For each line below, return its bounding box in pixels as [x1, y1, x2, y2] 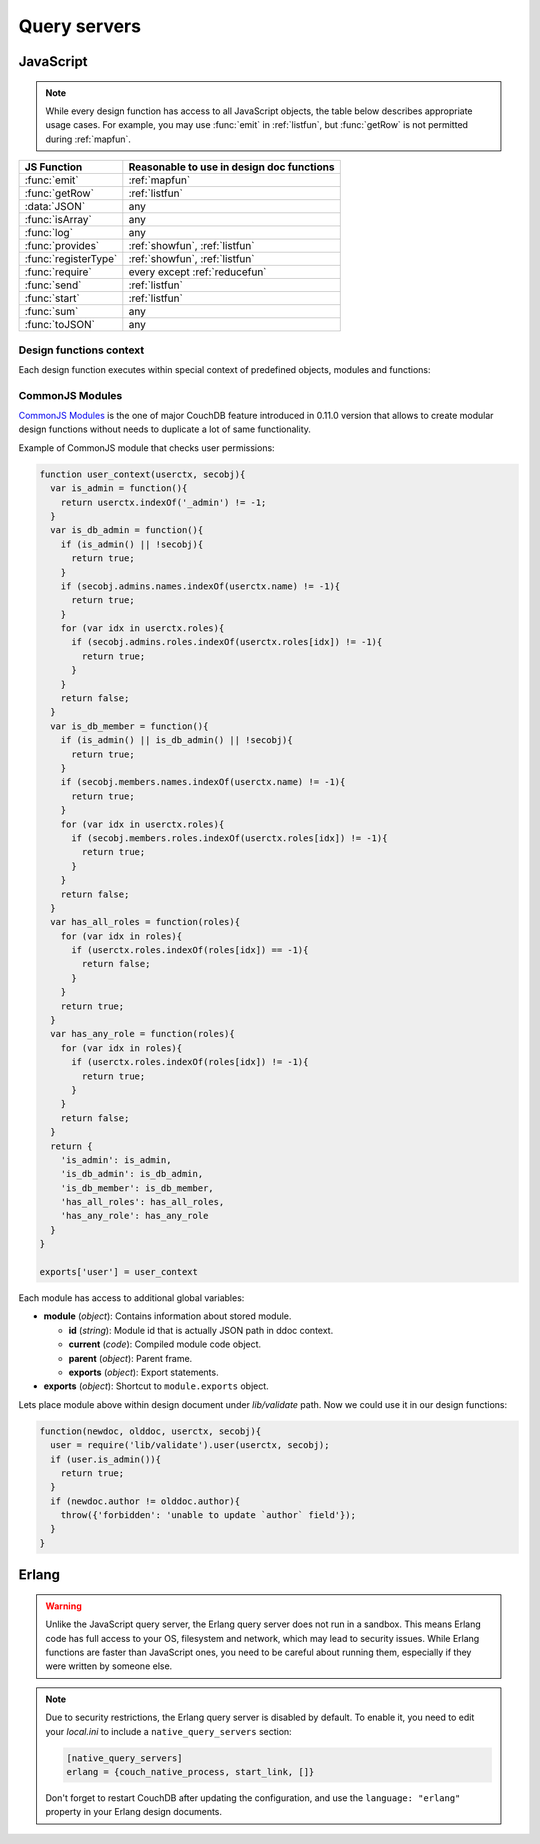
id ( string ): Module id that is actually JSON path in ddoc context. [68, 1324, 334, 1336]
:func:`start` [24, 291, 80, 305]
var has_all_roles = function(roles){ [50, 916, 240, 928]
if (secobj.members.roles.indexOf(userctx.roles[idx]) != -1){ [71, 832, 388, 844]
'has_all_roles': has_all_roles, [60, 1196, 225, 1208]
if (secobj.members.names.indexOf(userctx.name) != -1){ [60, 776, 346, 788]
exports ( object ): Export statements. [68, 1366, 219, 1378]
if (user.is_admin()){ [50, 1453, 162, 1465]
